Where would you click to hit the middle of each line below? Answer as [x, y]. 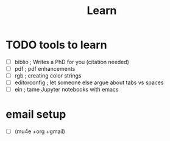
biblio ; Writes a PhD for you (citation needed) [72, 62]
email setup [36, 114]
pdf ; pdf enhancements [45, 69]
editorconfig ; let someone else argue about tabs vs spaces [89, 82]
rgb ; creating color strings [48, 76]
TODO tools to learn [56, 45]
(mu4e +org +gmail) [40, 131]
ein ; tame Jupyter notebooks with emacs [66, 90]
